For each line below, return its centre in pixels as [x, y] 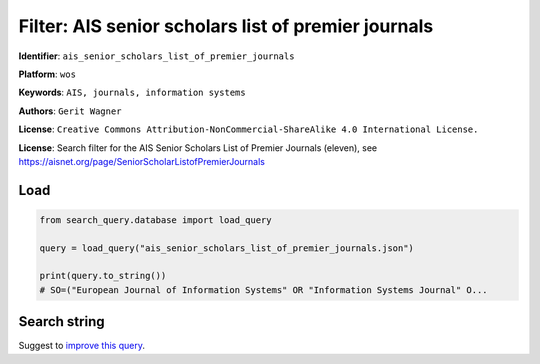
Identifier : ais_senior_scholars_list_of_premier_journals [156, 56]
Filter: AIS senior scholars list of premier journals [226, 26]
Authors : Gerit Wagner [70, 111]
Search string [61, 321]
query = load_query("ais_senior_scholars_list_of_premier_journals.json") [227, 248]
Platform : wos [47, 74]
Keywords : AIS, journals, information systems [132, 92]
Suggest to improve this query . [81, 346]
